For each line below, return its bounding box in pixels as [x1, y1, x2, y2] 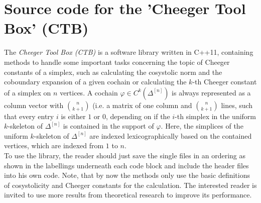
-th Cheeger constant [192, 76, 257, 87]
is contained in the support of [63, 121, 154, 131]
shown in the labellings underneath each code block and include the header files [4, 160, 249, 170]
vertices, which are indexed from [4, 140, 104, 151]
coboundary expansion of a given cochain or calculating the [4, 76, 187, 87]
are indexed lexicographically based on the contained [89, 130, 252, 141]
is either [61, 111, 86, 121]
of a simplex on [4, 87, 51, 97]
